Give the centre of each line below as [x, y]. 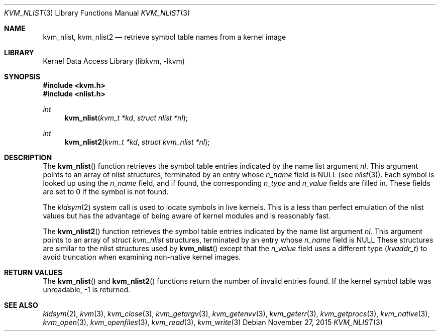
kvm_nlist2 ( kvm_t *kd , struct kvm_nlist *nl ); [137, 142]
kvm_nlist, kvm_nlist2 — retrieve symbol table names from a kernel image [164, 37]
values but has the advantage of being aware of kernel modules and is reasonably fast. [187, 216]
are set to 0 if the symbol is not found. [106, 192]
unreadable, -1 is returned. [87, 290]
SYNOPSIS [22, 77]
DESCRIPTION [28, 157]
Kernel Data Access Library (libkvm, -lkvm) [114, 61]
